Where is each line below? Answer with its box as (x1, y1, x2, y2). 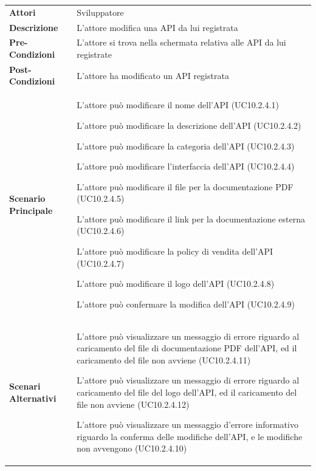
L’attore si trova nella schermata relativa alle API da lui (77, 36, 286, 49)
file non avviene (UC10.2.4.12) (77, 397, 190, 410)
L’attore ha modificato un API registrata (77, 69, 229, 81)
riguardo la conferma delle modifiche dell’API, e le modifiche (77, 430, 303, 442)
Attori (9, 5, 36, 18)
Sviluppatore (77, 5, 124, 18)
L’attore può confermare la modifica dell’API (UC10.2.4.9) (77, 297, 295, 310)
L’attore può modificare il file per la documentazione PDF (77, 180, 294, 193)
